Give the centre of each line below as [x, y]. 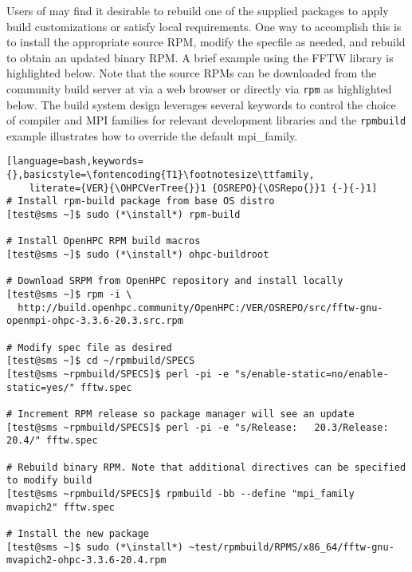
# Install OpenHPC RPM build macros [104, 241]
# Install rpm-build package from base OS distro [141, 201]
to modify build [49, 481]
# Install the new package [78, 533]
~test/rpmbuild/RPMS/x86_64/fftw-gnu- [292, 547]
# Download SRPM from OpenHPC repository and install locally [175, 281]
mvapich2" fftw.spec [61, 507]
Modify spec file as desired [95, 347]
